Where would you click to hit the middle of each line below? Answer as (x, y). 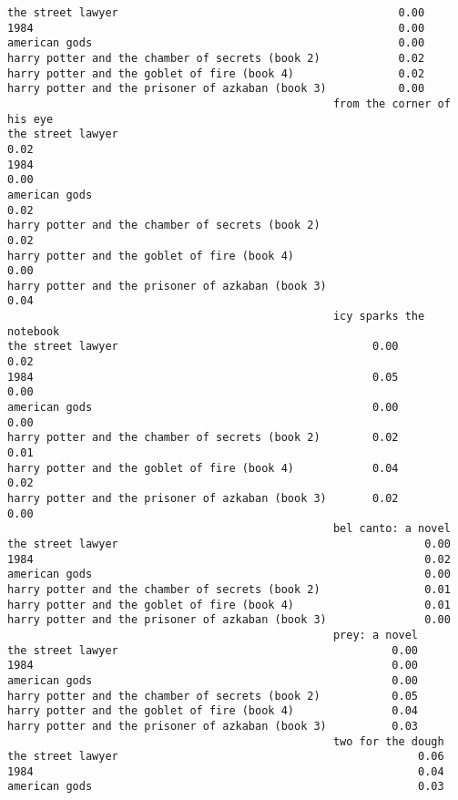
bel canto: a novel (392, 529)
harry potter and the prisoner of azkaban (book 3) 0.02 (203, 498)
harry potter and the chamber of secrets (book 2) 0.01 (229, 589)
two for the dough (388, 741)
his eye (31, 119)
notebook (34, 331)
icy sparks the (379, 317)
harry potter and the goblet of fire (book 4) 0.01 (229, 605)
